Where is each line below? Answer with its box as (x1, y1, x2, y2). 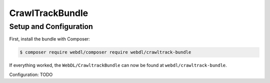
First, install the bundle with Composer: (9, 36, 90, 42)
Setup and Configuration (9, 22, 93, 31)
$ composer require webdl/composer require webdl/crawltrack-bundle (19, 49, 191, 55)
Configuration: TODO (9, 71, 53, 77)
